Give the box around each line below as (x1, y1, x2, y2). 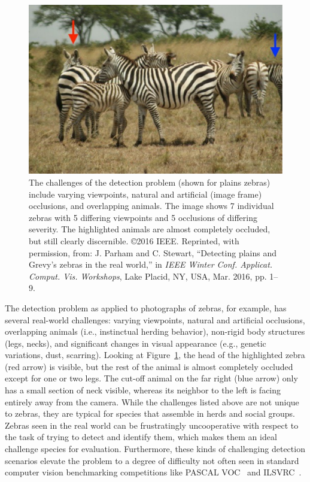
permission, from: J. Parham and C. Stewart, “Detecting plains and (29, 246, 276, 259)
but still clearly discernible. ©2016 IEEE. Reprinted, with (29, 234, 239, 247)
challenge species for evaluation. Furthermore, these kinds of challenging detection (5, 442, 305, 455)
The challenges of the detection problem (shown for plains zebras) (29, 175, 271, 188)
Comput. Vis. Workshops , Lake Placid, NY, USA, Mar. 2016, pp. (29, 269, 267, 282)
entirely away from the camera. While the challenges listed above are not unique (5, 395, 299, 408)
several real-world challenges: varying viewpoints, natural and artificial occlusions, (5, 313, 305, 326)
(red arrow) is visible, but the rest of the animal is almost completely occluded (5, 360, 293, 372)
